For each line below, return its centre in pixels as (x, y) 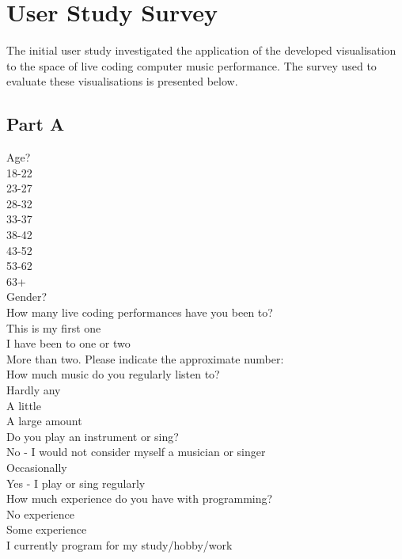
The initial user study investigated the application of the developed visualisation (201, 50)
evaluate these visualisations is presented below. (122, 81)
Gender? (27, 297)
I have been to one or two (68, 343)
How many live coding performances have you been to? (140, 312)
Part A (36, 124)
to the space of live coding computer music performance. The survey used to (192, 65)
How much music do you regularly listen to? (113, 374)
